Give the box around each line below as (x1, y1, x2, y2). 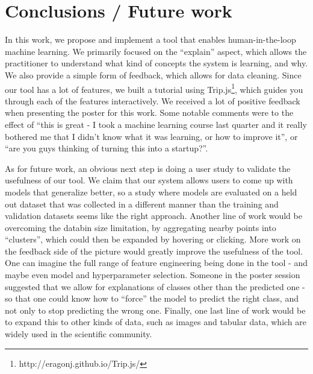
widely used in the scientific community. (5, 328, 152, 340)
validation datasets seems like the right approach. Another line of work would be (5, 209, 302, 222)
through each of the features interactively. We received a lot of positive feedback (5, 94, 300, 107)
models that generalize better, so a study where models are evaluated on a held (5, 185, 297, 198)
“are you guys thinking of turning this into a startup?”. (5, 142, 208, 154)
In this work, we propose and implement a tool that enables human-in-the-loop (5, 33, 296, 46)
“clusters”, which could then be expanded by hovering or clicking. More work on (5, 233, 301, 246)
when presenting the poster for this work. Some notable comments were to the (5, 106, 294, 119)
